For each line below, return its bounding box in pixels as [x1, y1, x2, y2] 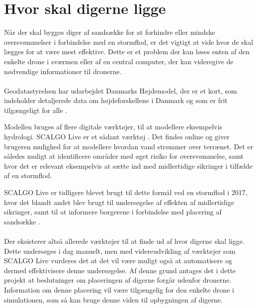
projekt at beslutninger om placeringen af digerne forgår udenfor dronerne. [4, 275, 232, 285]
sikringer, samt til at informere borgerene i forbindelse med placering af [4, 206, 222, 217]
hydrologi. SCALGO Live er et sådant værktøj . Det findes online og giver [4, 131, 230, 142]
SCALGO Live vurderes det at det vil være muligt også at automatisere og [4, 255, 232, 266]
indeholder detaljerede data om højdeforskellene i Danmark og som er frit [4, 95, 228, 105]
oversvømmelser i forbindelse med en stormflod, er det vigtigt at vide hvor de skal [4, 36, 254, 47]
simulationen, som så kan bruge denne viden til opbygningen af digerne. [4, 294, 223, 305]
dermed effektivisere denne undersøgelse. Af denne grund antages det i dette [4, 265, 236, 275]
